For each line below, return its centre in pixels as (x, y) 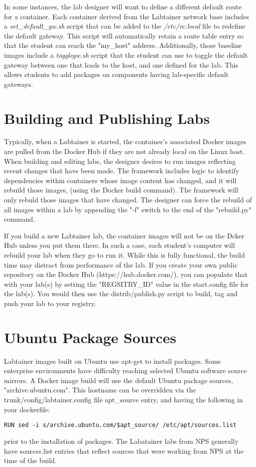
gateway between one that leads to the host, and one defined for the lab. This (121, 64)
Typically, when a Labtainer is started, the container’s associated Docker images (125, 141)
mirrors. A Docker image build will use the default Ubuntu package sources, (119, 380)
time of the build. (30, 460)
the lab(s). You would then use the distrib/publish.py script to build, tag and (121, 293)
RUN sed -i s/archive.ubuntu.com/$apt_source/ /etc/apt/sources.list (120, 425)
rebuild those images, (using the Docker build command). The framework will (121, 190)
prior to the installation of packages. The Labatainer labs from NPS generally (121, 441)
